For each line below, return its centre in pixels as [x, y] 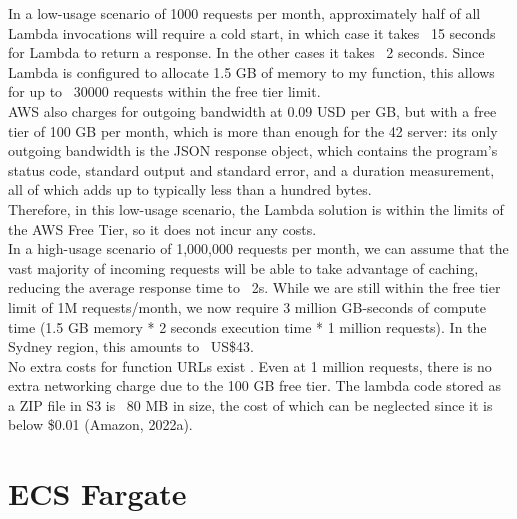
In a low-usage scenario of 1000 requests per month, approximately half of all [244, 13]
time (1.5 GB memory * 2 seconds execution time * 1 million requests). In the [247, 326]
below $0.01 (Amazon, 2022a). [100, 424]
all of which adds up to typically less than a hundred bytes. [190, 189]
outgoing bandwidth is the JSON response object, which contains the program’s [253, 150]
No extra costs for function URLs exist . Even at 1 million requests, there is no [250, 365]
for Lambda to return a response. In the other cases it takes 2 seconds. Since [246, 52]
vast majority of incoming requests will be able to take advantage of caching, [243, 267]
